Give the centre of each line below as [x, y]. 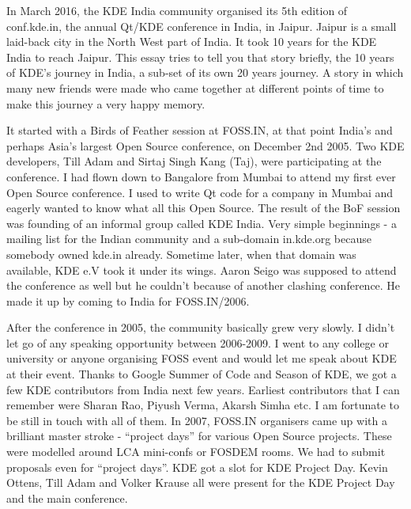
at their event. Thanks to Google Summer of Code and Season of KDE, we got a [202, 374]
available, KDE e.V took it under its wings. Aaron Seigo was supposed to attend [202, 270]
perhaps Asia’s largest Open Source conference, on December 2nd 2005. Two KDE [205, 145]
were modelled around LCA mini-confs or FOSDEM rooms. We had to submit [196, 452]
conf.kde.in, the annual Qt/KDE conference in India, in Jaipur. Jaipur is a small [202, 26]
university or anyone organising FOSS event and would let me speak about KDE [202, 358]
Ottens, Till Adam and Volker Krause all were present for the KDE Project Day [201, 482]
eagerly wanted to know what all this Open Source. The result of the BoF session [204, 208]
